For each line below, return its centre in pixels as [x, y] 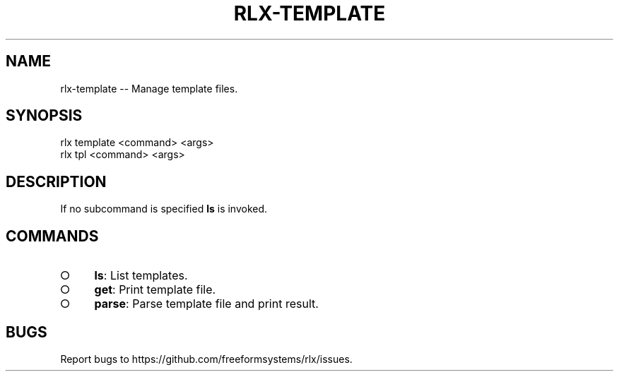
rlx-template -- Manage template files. [149, 88]
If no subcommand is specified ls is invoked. [164, 209]
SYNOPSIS [44, 116]
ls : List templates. [141, 276]
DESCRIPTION [56, 181]
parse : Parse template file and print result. [206, 304]
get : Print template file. [155, 290]
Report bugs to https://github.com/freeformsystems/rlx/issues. [206, 359]
